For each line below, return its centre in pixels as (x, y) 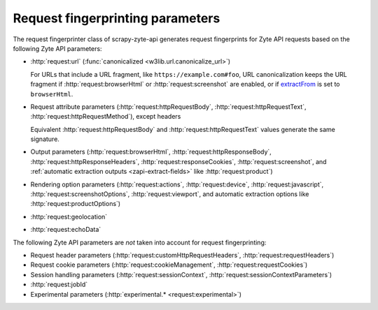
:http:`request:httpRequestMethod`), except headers (106, 117)
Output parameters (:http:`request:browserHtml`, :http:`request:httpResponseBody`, (151, 152)
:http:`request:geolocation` (69, 216)
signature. (45, 139)
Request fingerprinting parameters (117, 18)
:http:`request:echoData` (66, 230)
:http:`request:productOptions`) (76, 204)
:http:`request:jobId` (59, 285)
